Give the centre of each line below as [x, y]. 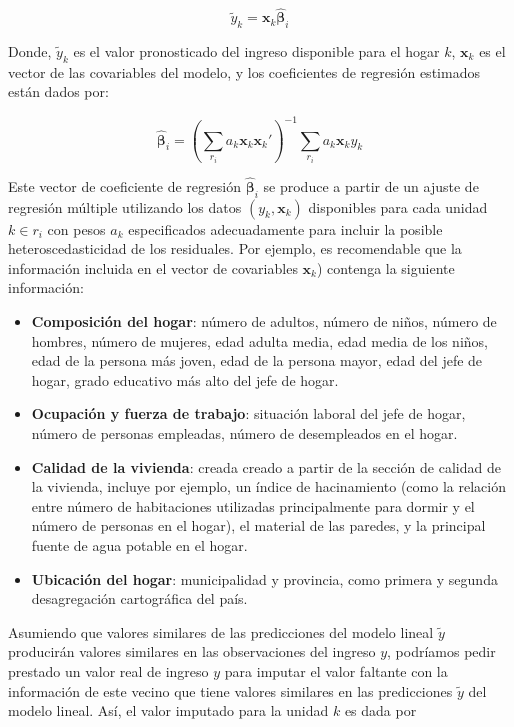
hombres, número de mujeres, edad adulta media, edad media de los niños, [259, 340]
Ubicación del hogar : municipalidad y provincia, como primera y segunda [264, 578]
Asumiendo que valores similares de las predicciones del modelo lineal [221, 631]
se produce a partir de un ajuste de [371, 185]
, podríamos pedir [441, 651]
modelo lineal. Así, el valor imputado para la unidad [168, 710]
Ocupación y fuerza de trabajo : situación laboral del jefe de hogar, [248, 413]
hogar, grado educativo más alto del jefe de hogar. [185, 379]
